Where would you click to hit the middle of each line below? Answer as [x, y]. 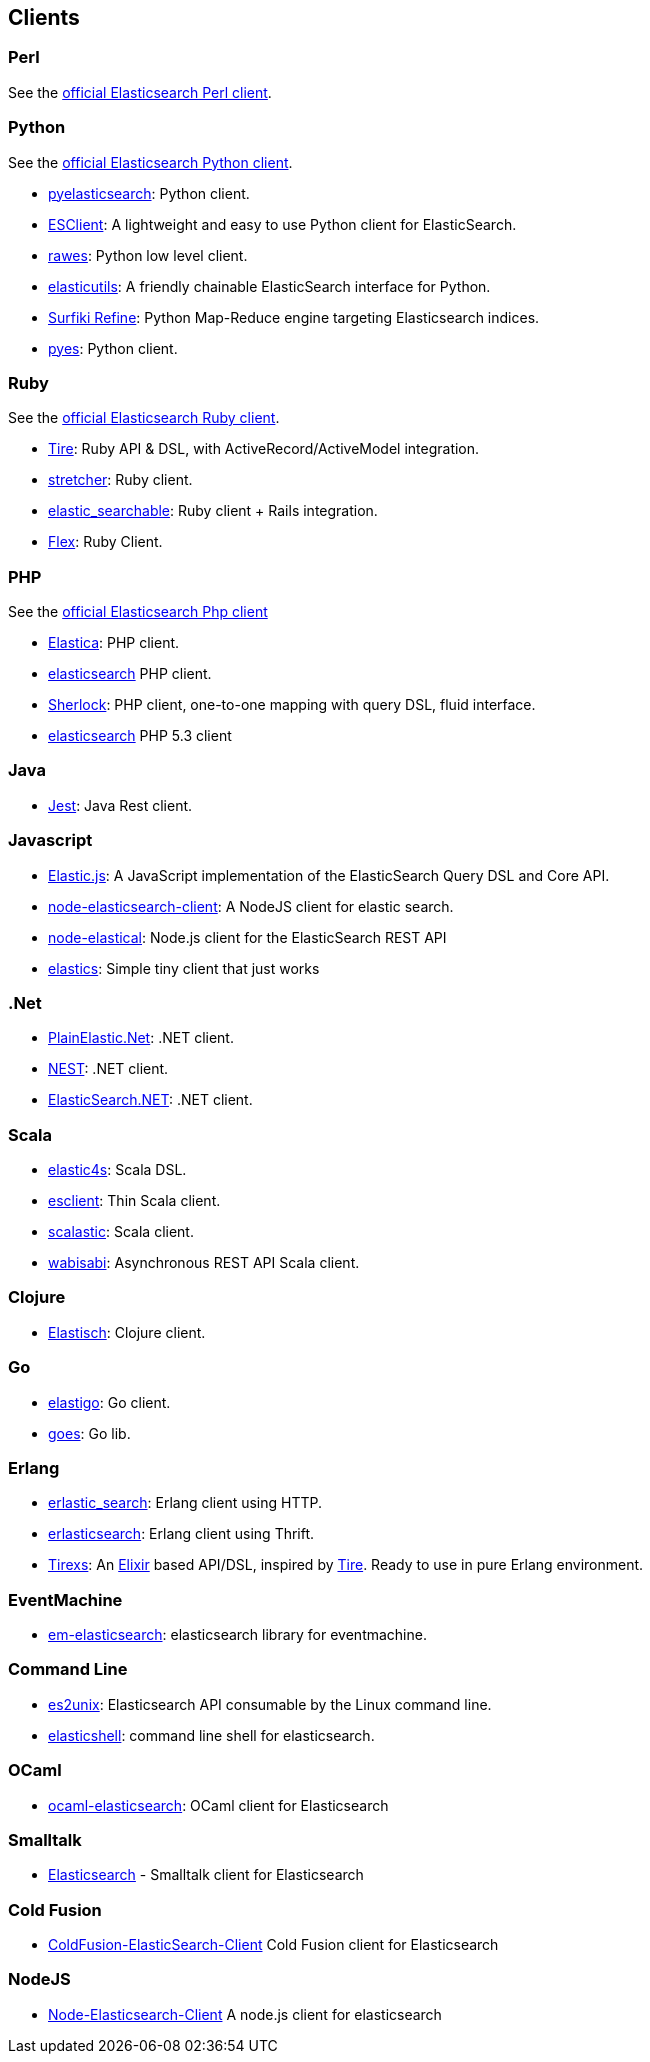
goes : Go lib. [89, 1433]
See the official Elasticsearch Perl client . [140, 92]
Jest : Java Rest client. [120, 805]
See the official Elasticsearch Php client [138, 612]
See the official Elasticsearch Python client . [150, 162]
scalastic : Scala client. [121, 1232]
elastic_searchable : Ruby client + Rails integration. [213, 511]
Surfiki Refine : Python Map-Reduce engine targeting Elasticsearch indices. [294, 317]
